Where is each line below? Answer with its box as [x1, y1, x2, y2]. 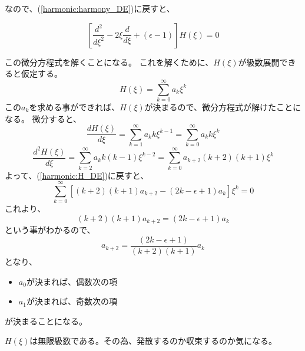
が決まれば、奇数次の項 [26, 295, 117, 307]
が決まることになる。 [5, 314, 87, 327]
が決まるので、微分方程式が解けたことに [144, 100, 301, 113]
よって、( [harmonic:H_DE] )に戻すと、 [5, 169, 149, 181]
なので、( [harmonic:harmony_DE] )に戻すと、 [5, 2, 175, 14]
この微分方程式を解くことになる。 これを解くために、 [5, 55, 214, 68]
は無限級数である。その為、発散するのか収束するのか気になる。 [29, 334, 277, 347]
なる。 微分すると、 [5, 112, 82, 124]
